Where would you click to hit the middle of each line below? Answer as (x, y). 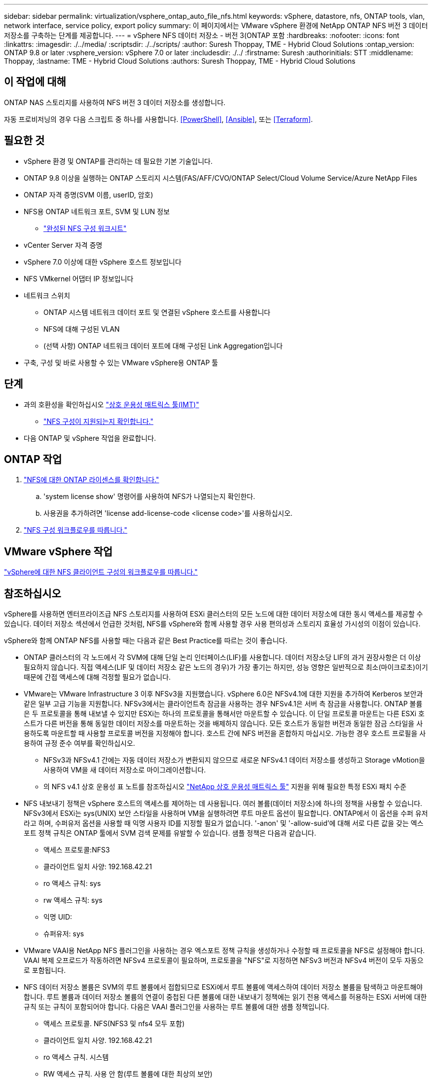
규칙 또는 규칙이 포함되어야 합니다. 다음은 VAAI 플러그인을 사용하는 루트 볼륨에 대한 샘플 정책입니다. (177, 1007)
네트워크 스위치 (47, 295)
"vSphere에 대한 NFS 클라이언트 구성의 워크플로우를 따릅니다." (101, 572)
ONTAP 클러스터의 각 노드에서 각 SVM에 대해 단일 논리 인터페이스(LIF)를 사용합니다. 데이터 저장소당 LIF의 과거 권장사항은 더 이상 (222, 657)
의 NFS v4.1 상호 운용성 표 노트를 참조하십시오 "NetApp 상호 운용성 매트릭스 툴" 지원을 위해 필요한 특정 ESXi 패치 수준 (225, 787)
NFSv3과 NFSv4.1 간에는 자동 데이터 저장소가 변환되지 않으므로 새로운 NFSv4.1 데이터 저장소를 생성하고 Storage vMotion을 (234, 760)
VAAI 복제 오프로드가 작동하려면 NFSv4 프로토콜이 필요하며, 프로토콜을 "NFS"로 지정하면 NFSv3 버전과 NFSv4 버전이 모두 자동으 (224, 961)
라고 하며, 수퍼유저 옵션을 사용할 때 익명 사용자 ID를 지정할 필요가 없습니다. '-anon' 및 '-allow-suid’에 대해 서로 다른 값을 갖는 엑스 (224, 823)
